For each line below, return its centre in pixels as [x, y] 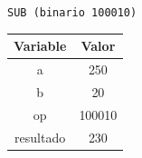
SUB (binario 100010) [72, 13]
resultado [40, 137]
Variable [40, 46]
